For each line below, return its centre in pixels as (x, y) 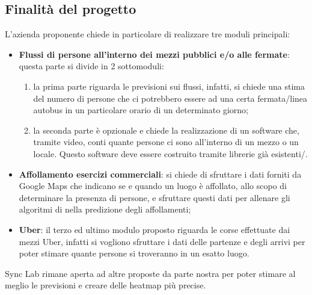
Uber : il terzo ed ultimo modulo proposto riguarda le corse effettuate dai (154, 229)
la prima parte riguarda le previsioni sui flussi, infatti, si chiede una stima (169, 86)
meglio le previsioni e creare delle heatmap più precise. (106, 285)
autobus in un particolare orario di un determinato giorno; (141, 110)
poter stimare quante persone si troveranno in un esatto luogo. (134, 253)
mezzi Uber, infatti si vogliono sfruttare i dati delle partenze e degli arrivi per (162, 241)
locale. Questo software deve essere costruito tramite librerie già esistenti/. (170, 153)
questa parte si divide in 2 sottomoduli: (91, 66)
